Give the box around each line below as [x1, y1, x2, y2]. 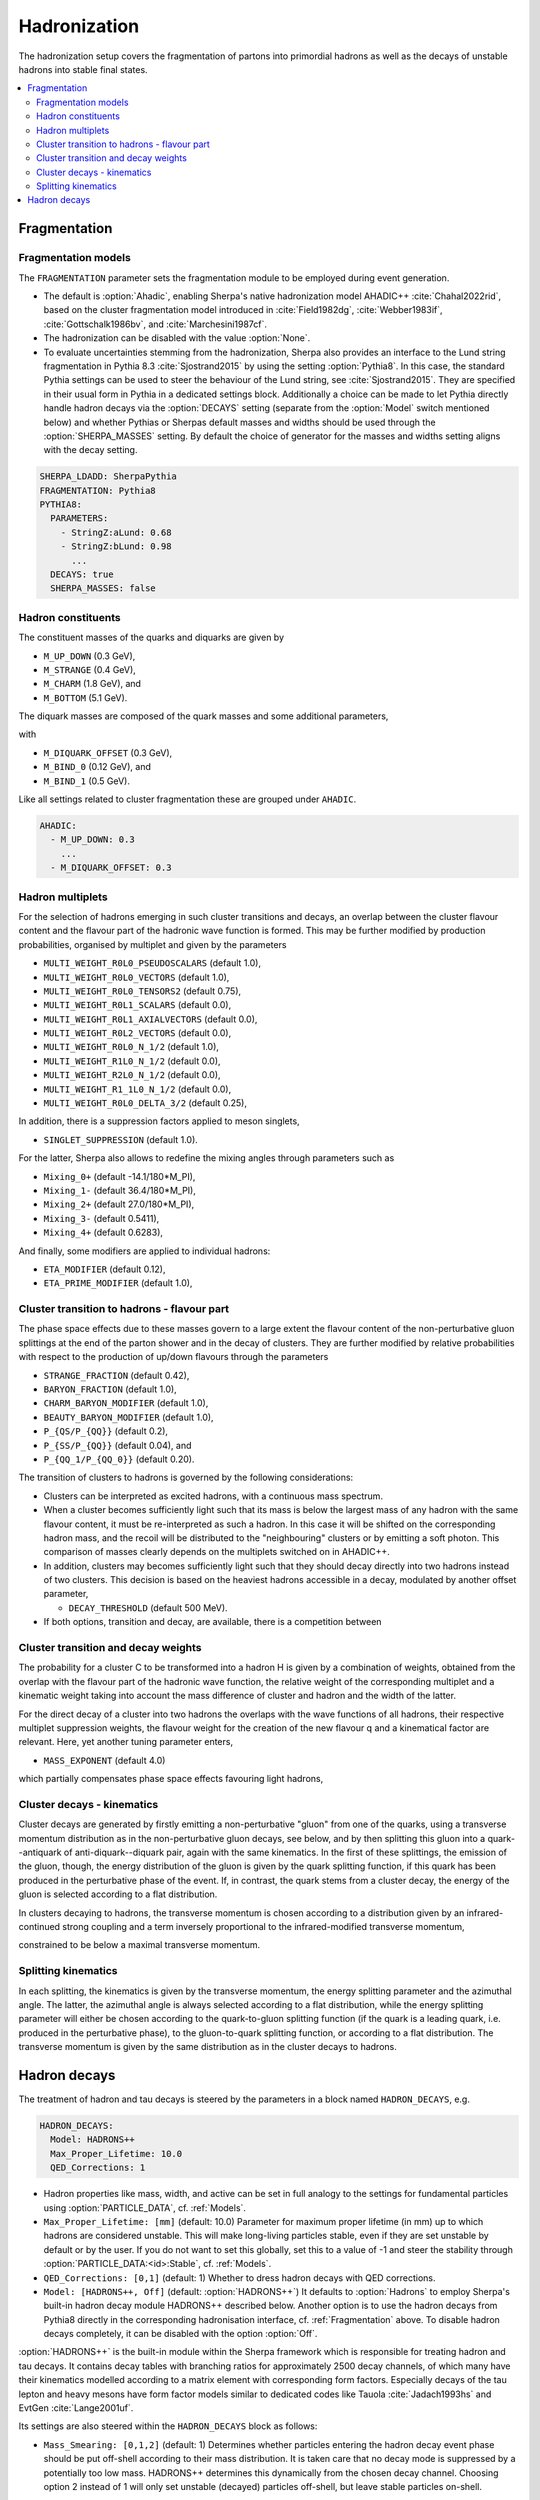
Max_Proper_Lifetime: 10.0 [50, 2148, 183, 2159]
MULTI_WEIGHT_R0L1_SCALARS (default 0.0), [43, 999, 232, 1011]
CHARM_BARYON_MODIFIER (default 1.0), [43, 1397, 209, 1409]
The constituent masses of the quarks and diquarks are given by [18, 631, 285, 644]
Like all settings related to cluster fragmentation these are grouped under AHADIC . [18, 793, 357, 805]
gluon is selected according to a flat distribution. [18, 1888, 218, 1900]
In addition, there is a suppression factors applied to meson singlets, [18, 1115, 300, 1127]
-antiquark [18, 1846, 62, 1859]
